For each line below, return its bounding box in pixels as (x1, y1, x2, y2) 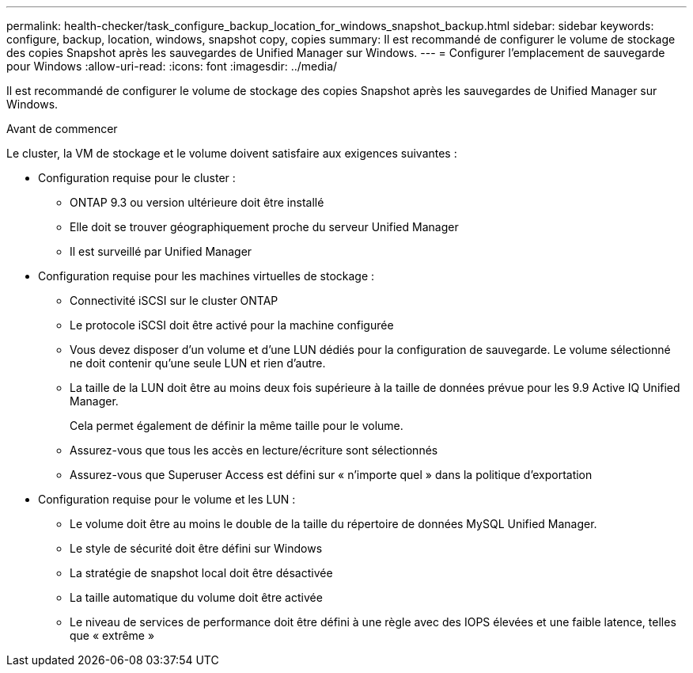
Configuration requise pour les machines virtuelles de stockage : (38, 269, 375, 283)
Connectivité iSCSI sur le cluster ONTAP (70, 294, 278, 307)
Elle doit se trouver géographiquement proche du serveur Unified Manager (70, 220, 459, 234)
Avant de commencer (6, 122, 118, 135)
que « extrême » (70, 629, 155, 642)
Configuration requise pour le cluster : (38, 171, 236, 184)
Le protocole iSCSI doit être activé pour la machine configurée (70, 318, 394, 332)
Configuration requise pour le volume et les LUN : (38, 492, 296, 506)
